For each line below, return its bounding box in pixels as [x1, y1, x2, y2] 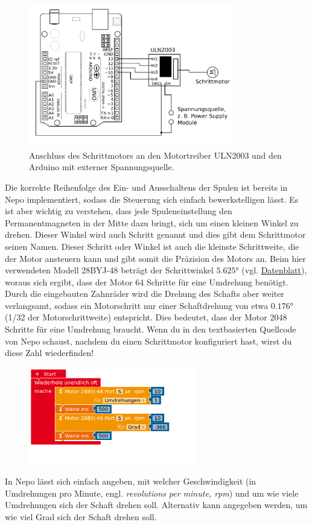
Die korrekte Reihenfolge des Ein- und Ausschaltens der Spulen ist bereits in [5, 180, 288, 193]
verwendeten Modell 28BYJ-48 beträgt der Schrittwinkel [5, 264, 214, 276]
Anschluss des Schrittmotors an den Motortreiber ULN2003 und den [29, 148, 282, 161]
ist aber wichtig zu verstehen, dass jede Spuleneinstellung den [5, 205, 232, 217]
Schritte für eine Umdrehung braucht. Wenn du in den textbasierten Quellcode [5, 323, 296, 336]
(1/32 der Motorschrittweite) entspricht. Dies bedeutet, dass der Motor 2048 [5, 311, 287, 323]
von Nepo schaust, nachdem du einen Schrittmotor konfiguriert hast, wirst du [5, 334, 292, 347]
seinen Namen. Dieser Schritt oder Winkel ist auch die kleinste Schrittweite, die [5, 240, 299, 252]
